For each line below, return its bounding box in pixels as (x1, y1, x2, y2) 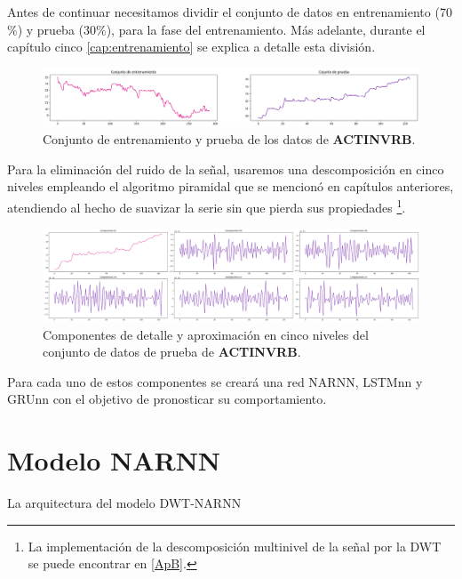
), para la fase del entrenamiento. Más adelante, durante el (106, 20, 426, 38)
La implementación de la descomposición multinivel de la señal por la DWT (28, 536, 442, 555)
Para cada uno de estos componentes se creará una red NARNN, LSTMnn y (7, 372, 423, 390)
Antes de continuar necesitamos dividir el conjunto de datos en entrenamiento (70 (7, 3, 452, 20)
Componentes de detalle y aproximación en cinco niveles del (43, 325, 369, 343)
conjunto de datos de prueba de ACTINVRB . (43, 342, 301, 361)
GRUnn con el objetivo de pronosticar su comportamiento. (7, 390, 327, 408)
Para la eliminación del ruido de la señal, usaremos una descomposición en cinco (7, 159, 444, 178)
